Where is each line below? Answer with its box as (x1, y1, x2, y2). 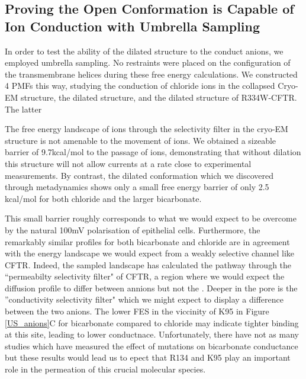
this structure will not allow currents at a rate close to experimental (5, 157, 252, 169)
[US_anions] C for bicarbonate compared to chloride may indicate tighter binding (5, 316, 299, 329)
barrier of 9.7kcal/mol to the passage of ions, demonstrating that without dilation (5, 146, 301, 158)
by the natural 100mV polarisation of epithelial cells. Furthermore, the (5, 223, 260, 236)
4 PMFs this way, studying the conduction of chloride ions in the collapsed (5, 79, 275, 92)
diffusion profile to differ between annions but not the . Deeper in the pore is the (5, 281, 298, 294)
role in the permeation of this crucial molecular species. (5, 363, 206, 375)
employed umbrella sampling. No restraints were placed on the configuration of (5, 56, 291, 69)
